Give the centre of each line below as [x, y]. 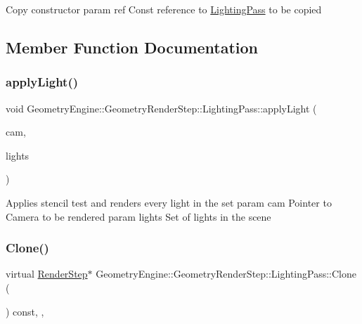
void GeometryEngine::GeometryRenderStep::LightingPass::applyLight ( [161, 108]
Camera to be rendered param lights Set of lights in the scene [138, 216]
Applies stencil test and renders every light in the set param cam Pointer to [169, 202]
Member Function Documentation [132, 47]
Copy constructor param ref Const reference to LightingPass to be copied [164, 9]
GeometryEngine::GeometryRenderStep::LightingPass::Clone [226, 274]
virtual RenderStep [47, 274]
